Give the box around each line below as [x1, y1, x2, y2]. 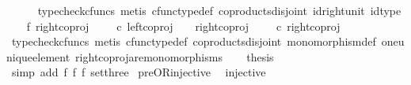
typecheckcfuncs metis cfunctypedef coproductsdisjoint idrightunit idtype [37, 2, 401, 18]
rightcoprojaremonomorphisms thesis [75, 48, 274, 65]
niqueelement [6, 48, 70, 65]
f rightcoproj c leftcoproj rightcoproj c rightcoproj [26, 17, 341, 34]
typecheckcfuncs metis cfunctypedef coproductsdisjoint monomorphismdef [11, 33, 376, 50]
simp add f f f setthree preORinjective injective [11, 64, 266, 80]
